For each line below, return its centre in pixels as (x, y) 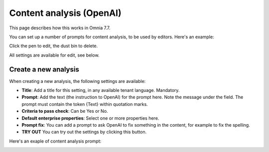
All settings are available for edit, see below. (54, 55)
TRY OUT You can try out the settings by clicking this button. (84, 132)
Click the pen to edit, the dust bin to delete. (54, 46)
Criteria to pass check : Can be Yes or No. (65, 111)
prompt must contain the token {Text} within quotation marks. (85, 104)
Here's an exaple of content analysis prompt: (55, 141)
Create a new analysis (44, 69)
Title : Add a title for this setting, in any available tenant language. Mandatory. (101, 90)
